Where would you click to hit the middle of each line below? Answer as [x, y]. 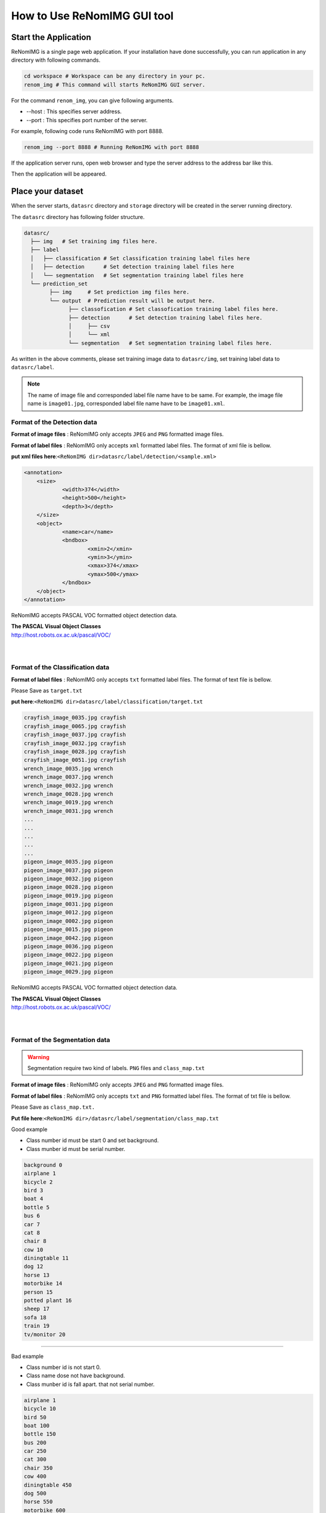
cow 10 [34, 1249]
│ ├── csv [89, 326]
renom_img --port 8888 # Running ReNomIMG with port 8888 [111, 147]
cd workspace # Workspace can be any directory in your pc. [115, 76]
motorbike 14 [43, 1284]
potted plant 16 [48, 1301]
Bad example [27, 1356]
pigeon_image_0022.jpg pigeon [69, 955]
